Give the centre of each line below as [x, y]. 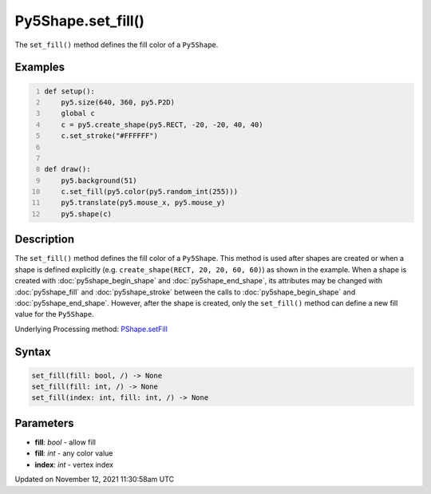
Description [45, 239]
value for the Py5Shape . [55, 314]
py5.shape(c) [86, 214]
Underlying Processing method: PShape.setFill [91, 329]
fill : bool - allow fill [65, 442]
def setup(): [70, 91]
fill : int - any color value [74, 453]
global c [78, 113]
